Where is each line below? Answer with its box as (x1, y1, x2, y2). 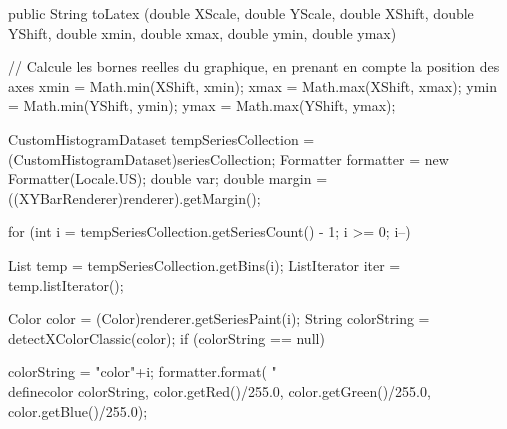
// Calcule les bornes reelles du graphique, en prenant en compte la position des (8, 56, 500, 77)
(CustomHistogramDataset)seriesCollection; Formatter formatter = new (8, 148, 449, 169)
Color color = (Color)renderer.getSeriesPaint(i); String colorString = (8, 308, 430, 329)
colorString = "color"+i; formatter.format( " (8, 361, 277, 382)
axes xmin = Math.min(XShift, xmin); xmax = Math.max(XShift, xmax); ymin (8, 75, 497, 96)
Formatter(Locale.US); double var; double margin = (8, 168, 328, 189)
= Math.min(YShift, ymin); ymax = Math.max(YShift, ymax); (8, 95, 396, 116)
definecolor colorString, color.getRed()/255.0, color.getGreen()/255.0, (8, 380, 431, 401)
